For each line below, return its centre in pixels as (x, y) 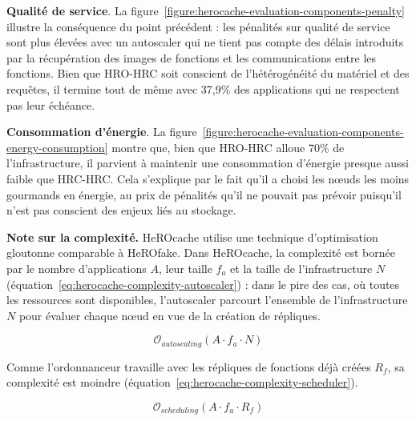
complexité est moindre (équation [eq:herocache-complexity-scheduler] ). (182, 382)
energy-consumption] (57, 147)
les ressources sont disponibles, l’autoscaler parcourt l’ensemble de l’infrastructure (207, 300)
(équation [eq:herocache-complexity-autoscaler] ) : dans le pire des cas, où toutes (203, 284)
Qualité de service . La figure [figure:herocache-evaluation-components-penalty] (206, 10)
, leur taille (185, 268)
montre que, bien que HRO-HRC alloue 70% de (228, 147)
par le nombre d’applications (77, 268)
